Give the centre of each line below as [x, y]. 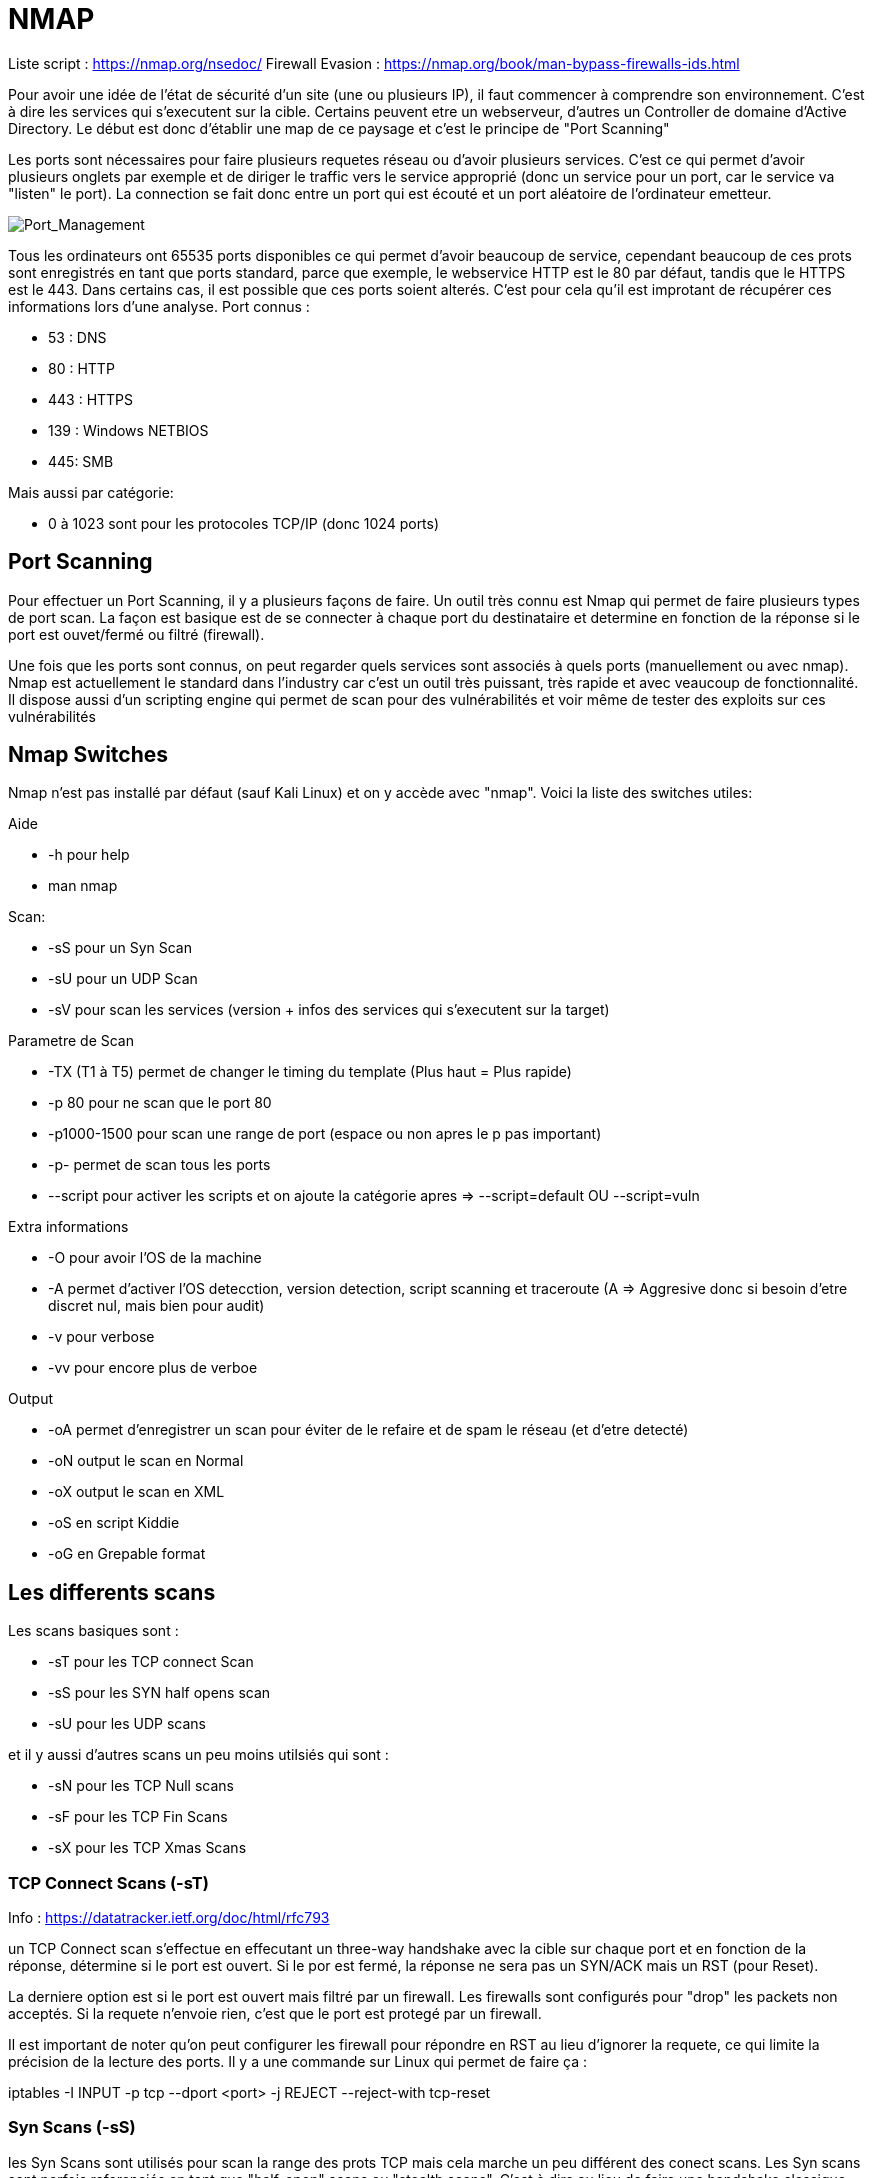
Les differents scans [112, 1592]
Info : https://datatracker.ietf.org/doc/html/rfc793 [169, 1918]
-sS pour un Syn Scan [120, 948]
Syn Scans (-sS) [72, 2127]
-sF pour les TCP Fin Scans [138, 1817]
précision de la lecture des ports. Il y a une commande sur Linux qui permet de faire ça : [297, 2062]
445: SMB [81, 461]
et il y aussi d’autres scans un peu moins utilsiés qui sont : [198, 1755]
